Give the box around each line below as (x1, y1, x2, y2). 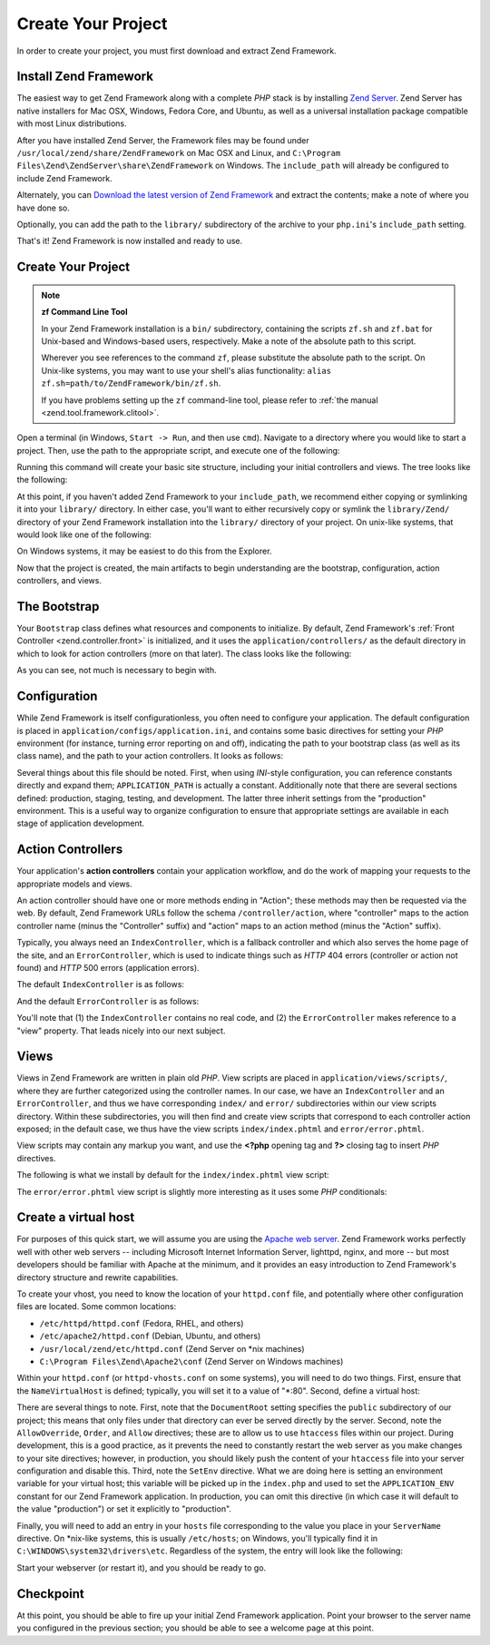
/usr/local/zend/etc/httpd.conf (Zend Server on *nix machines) (39, 1343, 305, 1354)
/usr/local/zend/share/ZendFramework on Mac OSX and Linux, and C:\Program (16, 148, 341, 159)
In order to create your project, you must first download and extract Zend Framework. (16, 45, 337, 56)
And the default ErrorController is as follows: (16, 995, 200, 1006)
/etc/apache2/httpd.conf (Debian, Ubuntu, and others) (39, 1330, 261, 1342)
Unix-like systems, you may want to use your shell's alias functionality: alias (41, 365, 331, 376)
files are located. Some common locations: (16, 1301, 177, 1312)
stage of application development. (16, 818, 145, 829)
